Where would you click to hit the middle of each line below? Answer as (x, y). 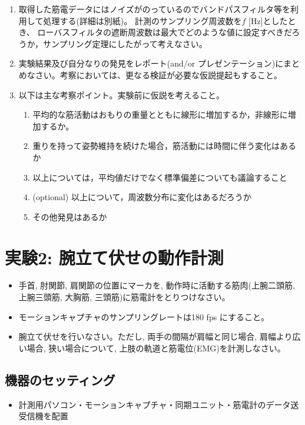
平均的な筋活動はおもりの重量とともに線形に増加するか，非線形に (160, 114)
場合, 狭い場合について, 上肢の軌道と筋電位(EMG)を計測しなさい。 (156, 348)
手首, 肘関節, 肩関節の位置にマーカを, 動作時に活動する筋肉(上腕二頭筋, (157, 285)
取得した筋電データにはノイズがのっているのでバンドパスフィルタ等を (155, 9)
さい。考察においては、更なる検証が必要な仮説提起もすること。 (159, 74)
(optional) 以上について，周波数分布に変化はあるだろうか (142, 197)
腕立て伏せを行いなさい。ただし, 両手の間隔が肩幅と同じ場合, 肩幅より (155, 336)
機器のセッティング (60, 379)
